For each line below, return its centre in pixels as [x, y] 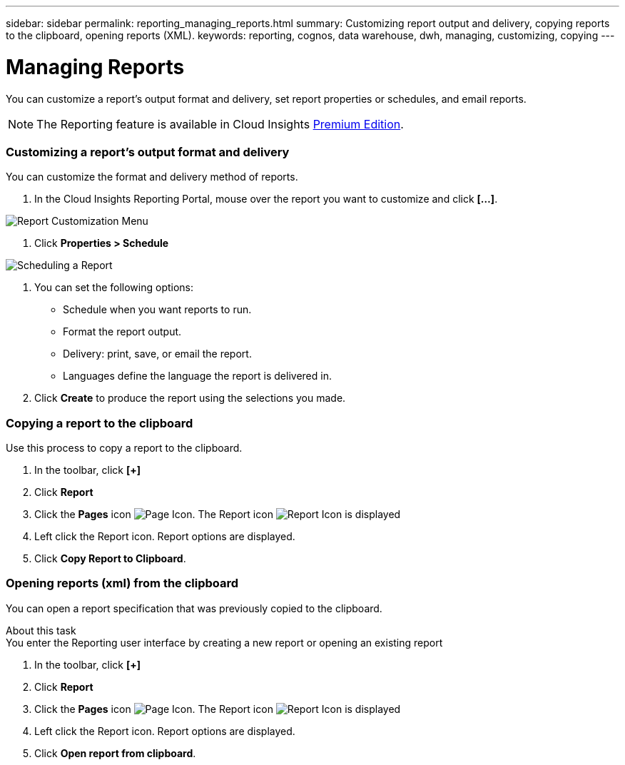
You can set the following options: [114, 288]
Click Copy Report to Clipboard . [110, 558]
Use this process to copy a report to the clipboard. [124, 448]
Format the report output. [122, 332]
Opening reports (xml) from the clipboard [122, 583]
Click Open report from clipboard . [115, 753]
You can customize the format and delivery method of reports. [152, 177]
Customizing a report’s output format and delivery [148, 152]
